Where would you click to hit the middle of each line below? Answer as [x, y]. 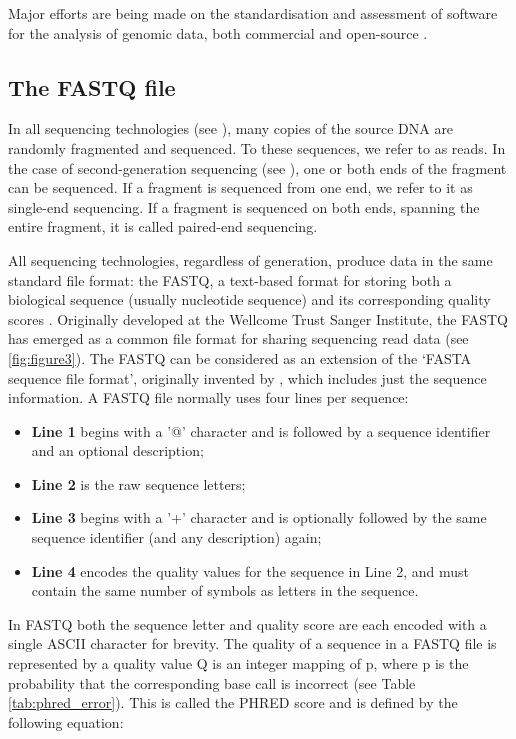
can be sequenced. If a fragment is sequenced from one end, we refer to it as [240, 187]
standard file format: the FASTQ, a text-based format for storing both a [230, 279]
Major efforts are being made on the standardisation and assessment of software [253, 13]
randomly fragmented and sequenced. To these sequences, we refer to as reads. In [257, 147]
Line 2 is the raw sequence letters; [138, 483]
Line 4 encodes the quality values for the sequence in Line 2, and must [250, 570]
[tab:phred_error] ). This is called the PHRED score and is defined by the [233, 702]
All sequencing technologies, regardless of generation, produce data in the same [250, 259]
